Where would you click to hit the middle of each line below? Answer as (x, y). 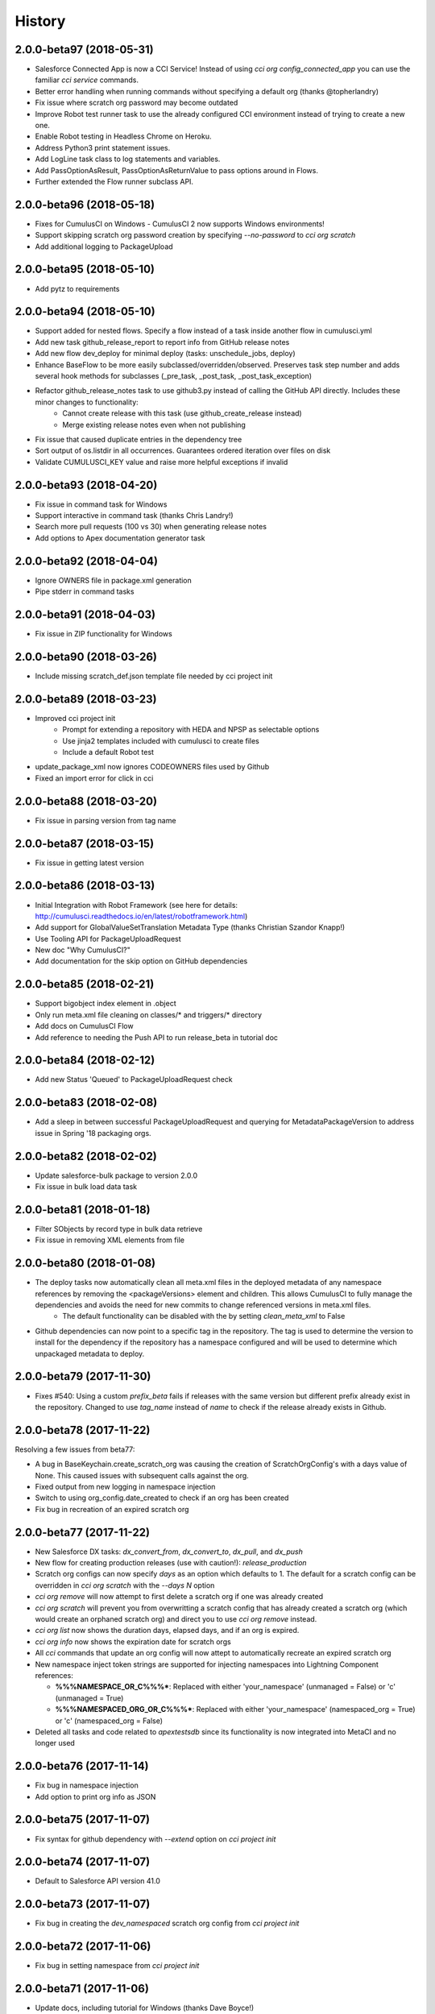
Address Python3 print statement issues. (103, 147)
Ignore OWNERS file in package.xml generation (114, 580)
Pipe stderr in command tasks (85, 591)
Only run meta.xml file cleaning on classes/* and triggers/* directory (148, 1014)
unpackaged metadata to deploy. (90, 1353)
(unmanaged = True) (89, 1698)
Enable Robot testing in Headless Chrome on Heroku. (123, 136)
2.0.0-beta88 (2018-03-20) (86, 801)
